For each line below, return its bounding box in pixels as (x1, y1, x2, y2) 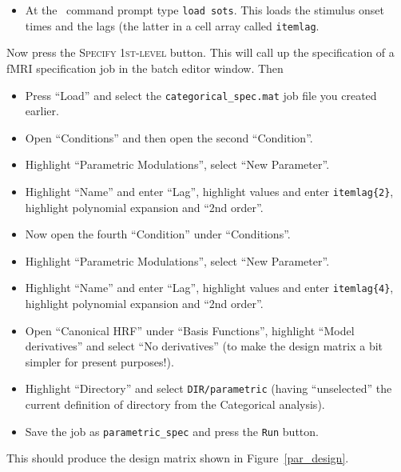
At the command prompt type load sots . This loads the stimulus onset (25, 2, 384, 18)
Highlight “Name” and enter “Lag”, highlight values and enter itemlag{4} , (25, 279, 394, 296)
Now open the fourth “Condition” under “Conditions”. (25, 226, 291, 242)
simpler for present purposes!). (25, 353, 174, 370)
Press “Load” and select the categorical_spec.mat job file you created (25, 86, 377, 103)
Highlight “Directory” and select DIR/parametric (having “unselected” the (25, 380, 392, 397)
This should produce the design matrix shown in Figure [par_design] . (6, 450, 349, 466)
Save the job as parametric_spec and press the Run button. (25, 422, 319, 439)
